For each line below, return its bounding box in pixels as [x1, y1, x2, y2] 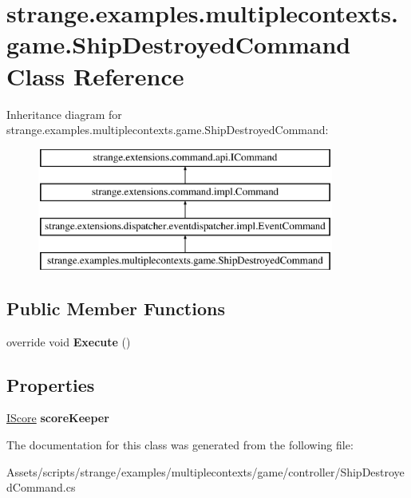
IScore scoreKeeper [6, 409, 109, 426]
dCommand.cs [6, 479, 76, 496]
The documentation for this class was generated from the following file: [6, 437, 354, 453]
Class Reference [6, 59, 184, 92]
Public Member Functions [6, 295, 225, 320]
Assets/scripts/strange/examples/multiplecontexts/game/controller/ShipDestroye [6, 463, 405, 480]
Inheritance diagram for [6, 105, 122, 122]
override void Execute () [6, 333, 131, 350]
